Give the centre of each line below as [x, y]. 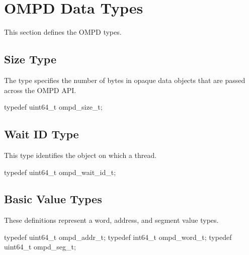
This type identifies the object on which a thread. [80, 155]
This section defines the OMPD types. [63, 32]
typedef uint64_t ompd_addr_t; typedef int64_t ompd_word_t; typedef [118, 237]
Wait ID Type [41, 134]
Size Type [30, 59]
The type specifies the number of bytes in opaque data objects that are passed [125, 80]
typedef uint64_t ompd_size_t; [53, 107]
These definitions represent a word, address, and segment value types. [111, 220]
